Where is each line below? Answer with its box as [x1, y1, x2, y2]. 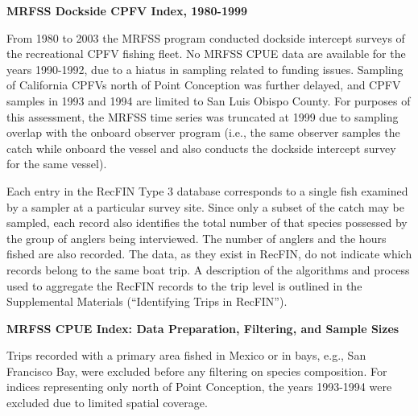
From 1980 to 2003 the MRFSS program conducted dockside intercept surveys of [6, 29, 405, 46]
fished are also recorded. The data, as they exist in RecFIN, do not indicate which [6, 245, 412, 262]
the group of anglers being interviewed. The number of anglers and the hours [6, 229, 387, 246]
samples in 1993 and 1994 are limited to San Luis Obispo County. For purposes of [6, 92, 411, 109]
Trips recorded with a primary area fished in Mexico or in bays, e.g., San [6, 347, 366, 364]
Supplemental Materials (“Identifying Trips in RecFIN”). [6, 293, 288, 310]
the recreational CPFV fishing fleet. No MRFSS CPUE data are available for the [6, 45, 406, 62]
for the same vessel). [6, 155, 107, 172]
